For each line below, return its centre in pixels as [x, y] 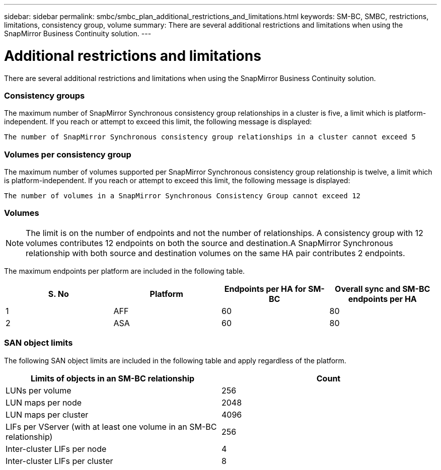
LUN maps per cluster [47, 414]
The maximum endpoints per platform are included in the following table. [125, 271]
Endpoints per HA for [265, 289]
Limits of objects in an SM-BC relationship [113, 378]
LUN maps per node [44, 402]
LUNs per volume [39, 390]
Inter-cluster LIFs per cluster [59, 461]
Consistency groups [45, 95]
